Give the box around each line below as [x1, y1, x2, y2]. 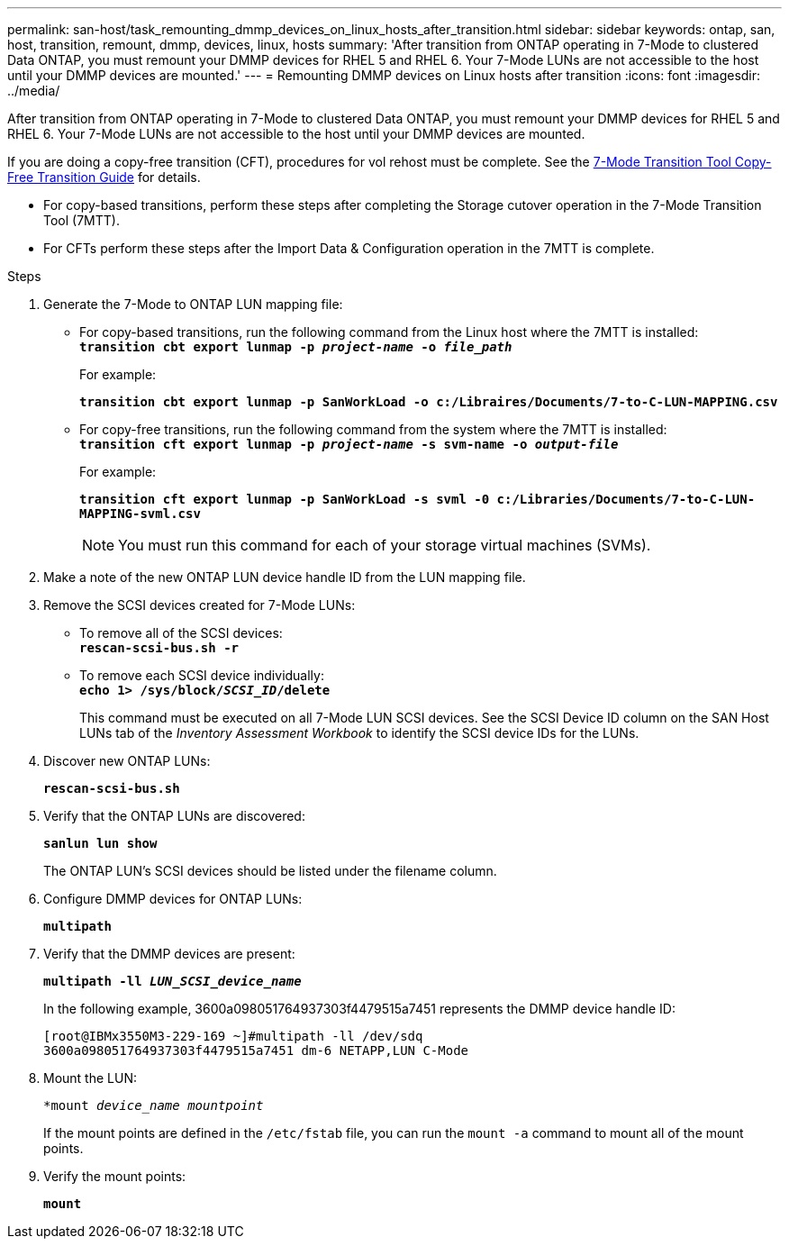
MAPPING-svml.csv [79, 506, 201, 521]
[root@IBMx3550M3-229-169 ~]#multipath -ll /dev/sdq [43, 1029, 423, 1043]
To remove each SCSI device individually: [79, 668, 324, 683]
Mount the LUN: [43, 1070, 137, 1086]
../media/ [7, 83, 60, 98]
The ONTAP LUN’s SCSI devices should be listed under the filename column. [43, 863, 497, 878]
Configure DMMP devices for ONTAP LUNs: [43, 891, 303, 906]
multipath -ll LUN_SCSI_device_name [43, 974, 302, 988]
